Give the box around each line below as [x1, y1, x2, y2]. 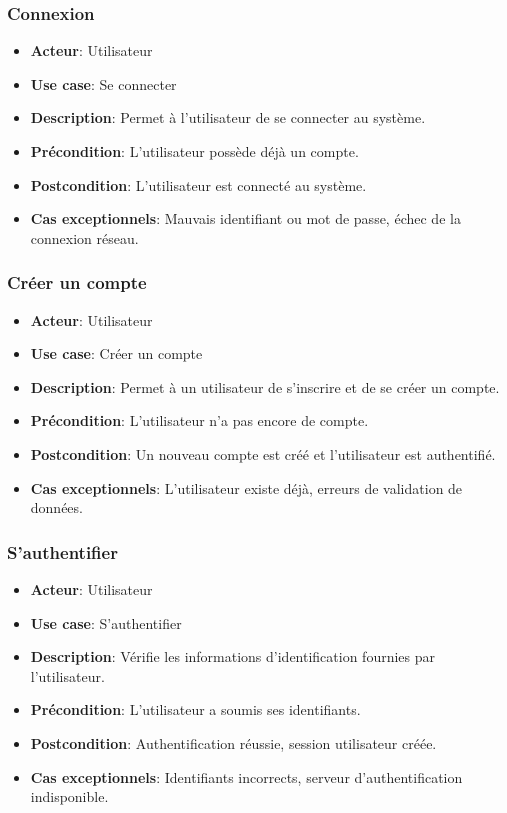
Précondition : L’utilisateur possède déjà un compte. [30, 141, 359, 161]
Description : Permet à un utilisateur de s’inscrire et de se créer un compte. [30, 376, 500, 397]
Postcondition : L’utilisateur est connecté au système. [30, 174, 367, 195]
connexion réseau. [30, 227, 139, 248]
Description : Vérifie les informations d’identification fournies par [30, 646, 436, 667]
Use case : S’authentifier [30, 612, 182, 633]
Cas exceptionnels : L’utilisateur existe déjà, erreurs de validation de [30, 477, 463, 498]
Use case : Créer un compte [30, 343, 203, 364]
